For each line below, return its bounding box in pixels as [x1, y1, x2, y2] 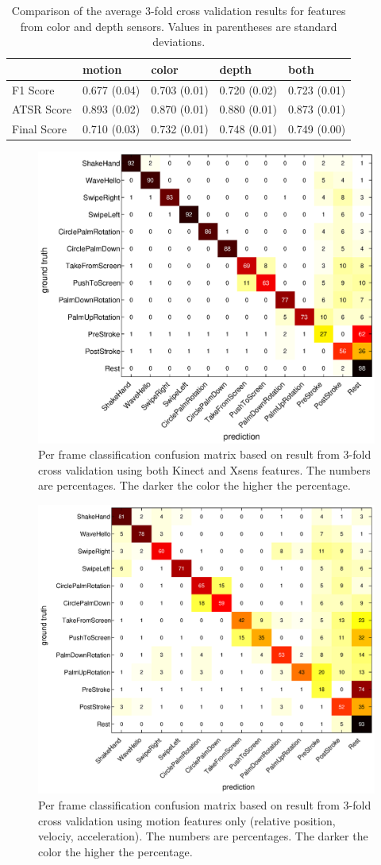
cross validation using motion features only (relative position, [38, 812, 336, 828]
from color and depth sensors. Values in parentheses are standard [20, 17, 337, 34]
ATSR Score [12, 101, 71, 117]
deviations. [152, 33, 206, 50]
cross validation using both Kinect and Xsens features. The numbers [38, 461, 371, 478]
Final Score [12, 121, 67, 137]
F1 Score [12, 81, 55, 98]
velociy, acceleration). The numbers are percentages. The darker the [38, 828, 368, 844]
